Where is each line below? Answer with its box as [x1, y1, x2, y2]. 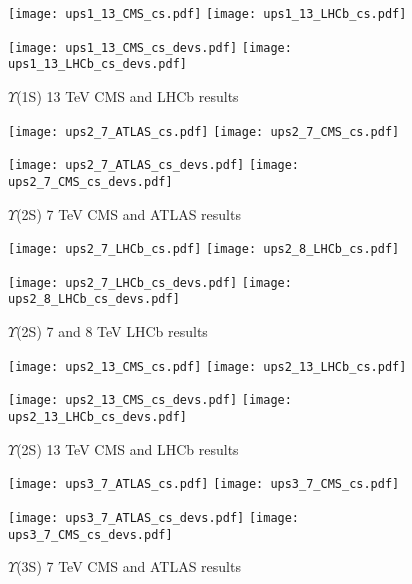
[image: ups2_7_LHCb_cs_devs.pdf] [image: [8, 275, 292, 290]
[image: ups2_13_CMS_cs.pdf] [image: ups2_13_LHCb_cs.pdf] [8, 359, 407, 374]
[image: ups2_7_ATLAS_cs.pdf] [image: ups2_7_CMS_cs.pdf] [8, 124, 400, 139]
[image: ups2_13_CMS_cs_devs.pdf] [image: [8, 393, 292, 408]
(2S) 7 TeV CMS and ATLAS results [16, 203, 241, 224]
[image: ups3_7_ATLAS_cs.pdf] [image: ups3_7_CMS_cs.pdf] [8, 477, 400, 492]
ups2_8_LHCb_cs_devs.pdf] [8, 292, 180, 307]
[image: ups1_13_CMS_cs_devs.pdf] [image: [8, 40, 292, 55]
